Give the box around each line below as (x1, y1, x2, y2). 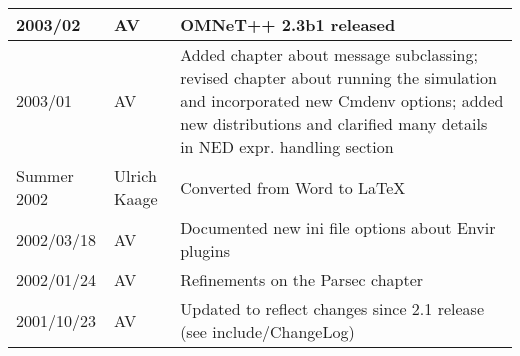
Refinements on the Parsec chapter (180, 268, 424, 291)
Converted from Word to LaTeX (180, 175, 406, 199)
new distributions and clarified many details (180, 112, 488, 135)
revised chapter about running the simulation (180, 66, 497, 89)
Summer (16, 164, 74, 187)
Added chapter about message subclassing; (180, 43, 478, 66)
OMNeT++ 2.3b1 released (180, 13, 396, 36)
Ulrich (114, 164, 157, 187)
